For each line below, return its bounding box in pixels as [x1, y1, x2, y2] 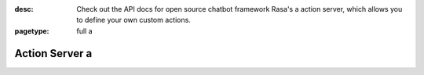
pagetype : [14, 26, 49, 35]
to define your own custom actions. [76, 16, 192, 25]
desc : [14, 5, 34, 13]
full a [76, 26, 93, 35]
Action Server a [14, 47, 93, 60]
